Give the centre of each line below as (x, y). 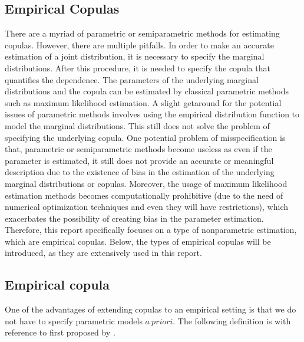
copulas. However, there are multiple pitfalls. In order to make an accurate (139, 45)
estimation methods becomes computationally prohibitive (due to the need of (144, 195)
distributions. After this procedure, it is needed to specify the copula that (138, 68)
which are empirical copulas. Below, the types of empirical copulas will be (138, 241)
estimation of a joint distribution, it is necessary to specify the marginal (135, 56)
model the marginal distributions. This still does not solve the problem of (137, 125)
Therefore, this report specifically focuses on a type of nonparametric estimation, (151, 230)
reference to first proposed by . (60, 332)
